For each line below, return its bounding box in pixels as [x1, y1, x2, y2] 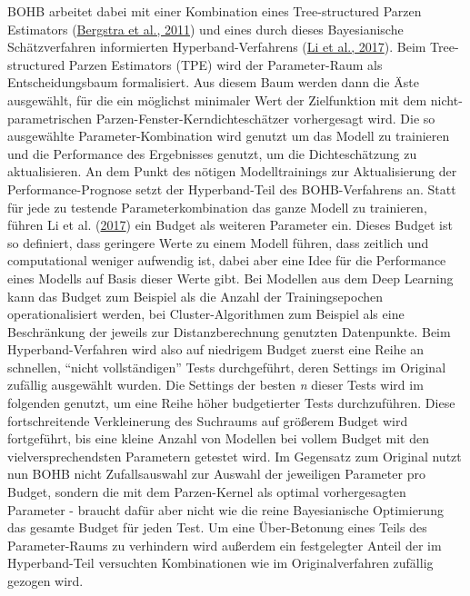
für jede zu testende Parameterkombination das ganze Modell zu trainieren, [7, 197, 427, 216]
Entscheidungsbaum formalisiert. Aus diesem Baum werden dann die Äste [7, 73, 419, 92]
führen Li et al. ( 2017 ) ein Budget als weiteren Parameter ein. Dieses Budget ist [7, 215, 453, 234]
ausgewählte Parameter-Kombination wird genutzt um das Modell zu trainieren [7, 126, 450, 145]
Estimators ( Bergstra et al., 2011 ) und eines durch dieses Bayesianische [7, 19, 404, 38]
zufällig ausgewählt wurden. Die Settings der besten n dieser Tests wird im [7, 375, 424, 394]
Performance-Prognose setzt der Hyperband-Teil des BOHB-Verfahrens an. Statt [7, 179, 456, 198]
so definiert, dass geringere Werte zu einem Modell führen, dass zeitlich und [7, 233, 429, 252]
